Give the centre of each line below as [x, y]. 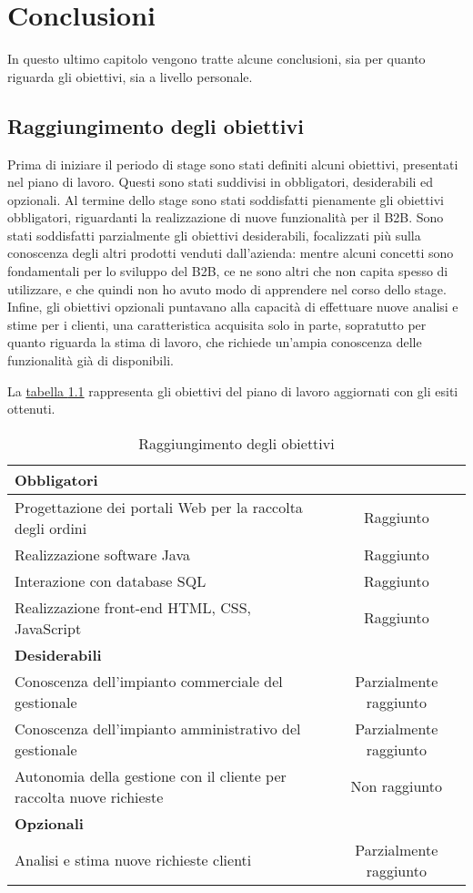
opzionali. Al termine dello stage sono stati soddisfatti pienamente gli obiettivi [226, 199]
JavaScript [48, 628]
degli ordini [51, 528]
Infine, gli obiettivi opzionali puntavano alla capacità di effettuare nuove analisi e [233, 307]
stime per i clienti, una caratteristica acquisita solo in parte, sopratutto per [217, 324]
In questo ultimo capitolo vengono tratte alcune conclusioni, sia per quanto [216, 59]
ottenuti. [31, 409]
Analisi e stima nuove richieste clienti [133, 860]
